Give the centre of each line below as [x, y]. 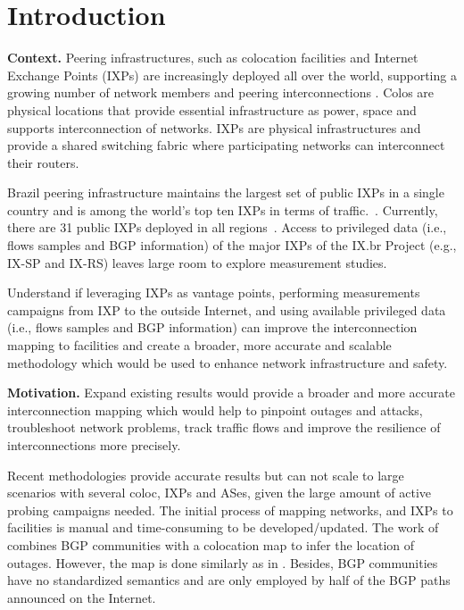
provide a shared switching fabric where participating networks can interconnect [226, 145]
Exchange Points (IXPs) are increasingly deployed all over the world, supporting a [232, 75]
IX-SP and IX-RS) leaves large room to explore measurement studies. [197, 262]
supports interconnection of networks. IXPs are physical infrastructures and [214, 127]
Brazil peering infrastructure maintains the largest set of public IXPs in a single [226, 192]
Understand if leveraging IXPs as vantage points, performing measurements [214, 292]
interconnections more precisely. [94, 445]
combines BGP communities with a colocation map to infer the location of [211, 544]
